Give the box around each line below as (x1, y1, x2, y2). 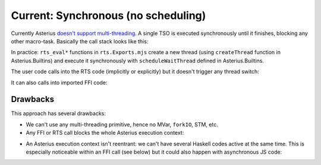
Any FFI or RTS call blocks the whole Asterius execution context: (26, 129, 184, 137)
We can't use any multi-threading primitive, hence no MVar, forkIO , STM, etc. (26, 120, 218, 128)
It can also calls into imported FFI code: (11, 79, 108, 86)
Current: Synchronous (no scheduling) (11, 9, 206, 22)
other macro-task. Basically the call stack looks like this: (11, 37, 149, 45)
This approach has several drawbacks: (11, 110, 106, 117)
